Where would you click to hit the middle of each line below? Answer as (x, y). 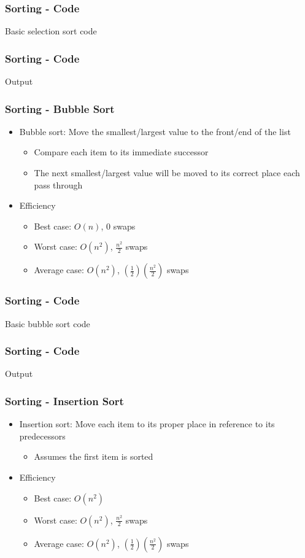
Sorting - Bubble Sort (60, 108)
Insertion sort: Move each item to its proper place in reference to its (147, 424)
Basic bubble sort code (48, 323)
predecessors (42, 436)
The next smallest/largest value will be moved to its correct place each (167, 173)
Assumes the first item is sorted (94, 456)
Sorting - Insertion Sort (64, 401)
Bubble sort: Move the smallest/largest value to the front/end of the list (155, 131)
